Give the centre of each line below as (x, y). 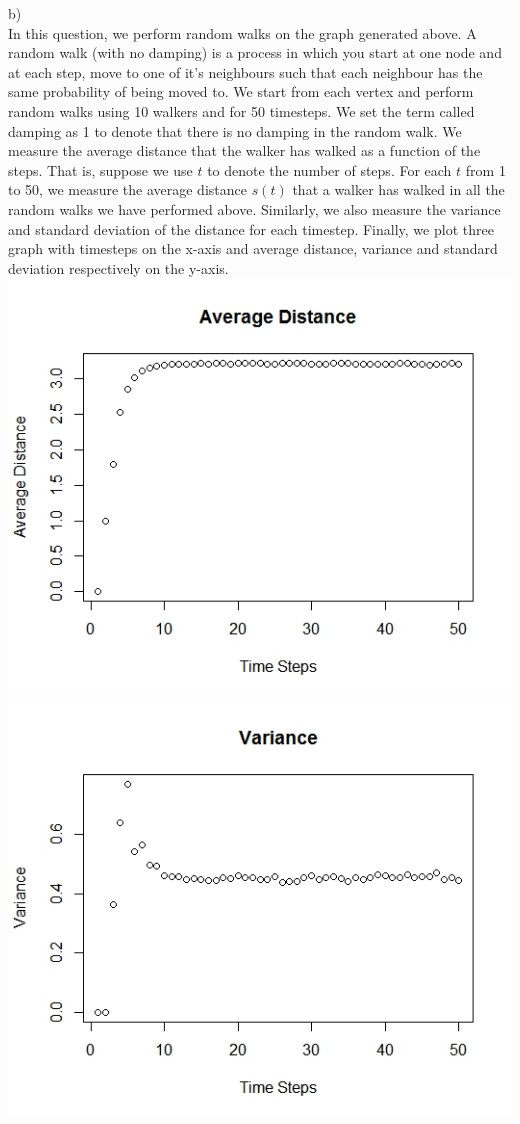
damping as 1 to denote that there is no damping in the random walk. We (235, 130)
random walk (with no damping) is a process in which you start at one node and (255, 52)
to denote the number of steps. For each (329, 169)
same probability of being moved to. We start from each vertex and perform (241, 91)
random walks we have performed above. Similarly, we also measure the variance (254, 208)
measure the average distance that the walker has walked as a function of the (244, 150)
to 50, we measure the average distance (127, 189)
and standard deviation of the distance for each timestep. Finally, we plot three (251, 228)
